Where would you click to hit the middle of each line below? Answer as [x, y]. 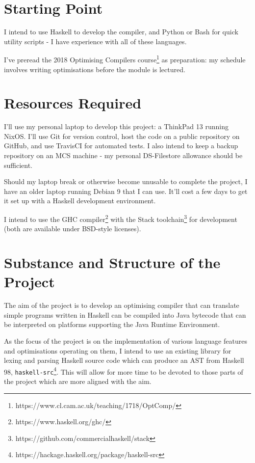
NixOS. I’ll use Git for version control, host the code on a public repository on [122, 136]
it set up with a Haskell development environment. [80, 201]
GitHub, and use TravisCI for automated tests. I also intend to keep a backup [121, 146]
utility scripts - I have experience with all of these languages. [95, 41]
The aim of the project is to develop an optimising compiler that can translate [122, 305]
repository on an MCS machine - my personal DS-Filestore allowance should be [123, 155]
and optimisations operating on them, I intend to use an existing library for [118, 350]
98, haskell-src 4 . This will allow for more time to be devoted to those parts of [124, 371]
